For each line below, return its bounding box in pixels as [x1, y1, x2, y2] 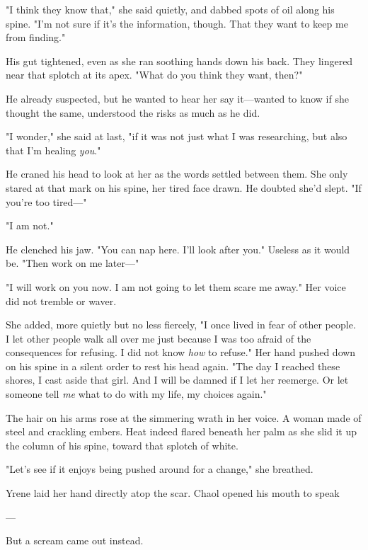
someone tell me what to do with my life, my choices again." [6, 386, 267, 401]
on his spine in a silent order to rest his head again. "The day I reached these [6, 358, 340, 373]
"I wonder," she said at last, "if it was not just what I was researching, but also [6, 129, 347, 144]
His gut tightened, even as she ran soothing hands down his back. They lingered [6, 53, 353, 68]
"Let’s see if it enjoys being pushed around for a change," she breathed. [6, 462, 314, 476]
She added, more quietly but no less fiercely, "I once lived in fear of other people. [6, 317, 356, 332]
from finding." [6, 30, 66, 45]
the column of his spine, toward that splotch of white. [6, 437, 238, 452]
